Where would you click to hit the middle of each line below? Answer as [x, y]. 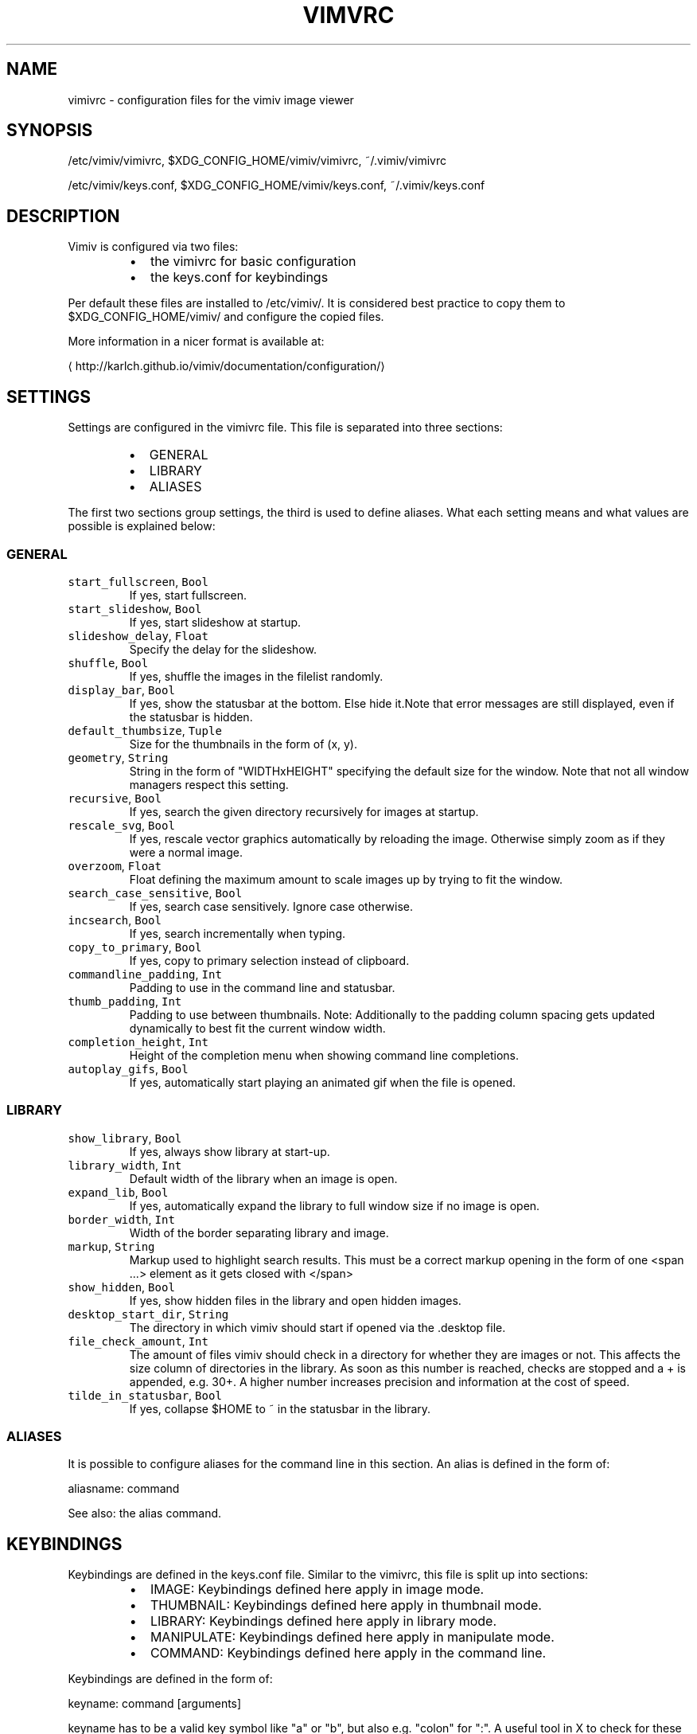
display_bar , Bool [121, 689]
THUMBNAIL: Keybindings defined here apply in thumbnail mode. [346, 1605]
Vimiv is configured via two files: [153, 247]
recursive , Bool [115, 798]
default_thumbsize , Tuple [145, 730]
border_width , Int [121, 1219]
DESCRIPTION [63, 216]
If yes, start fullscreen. [188, 595]
